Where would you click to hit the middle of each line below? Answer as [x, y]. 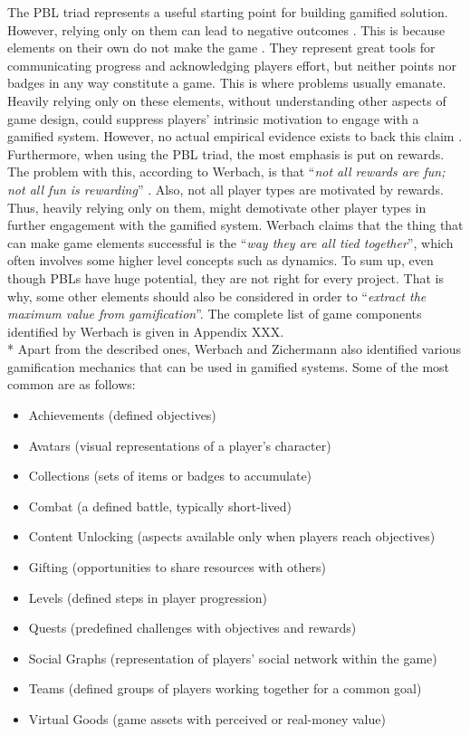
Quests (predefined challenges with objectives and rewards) [192, 628]
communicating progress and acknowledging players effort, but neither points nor [232, 65]
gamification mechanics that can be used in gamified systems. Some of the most [229, 366]
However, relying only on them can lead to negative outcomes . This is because [226, 29]
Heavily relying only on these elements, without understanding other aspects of [227, 100]
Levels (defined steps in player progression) [148, 597]
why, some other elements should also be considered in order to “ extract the [217, 296]
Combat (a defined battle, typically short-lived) [160, 506]
